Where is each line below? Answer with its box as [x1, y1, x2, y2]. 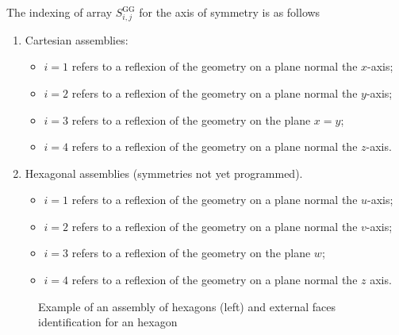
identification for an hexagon [38, 314, 178, 330]
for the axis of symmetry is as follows [139, 4, 320, 20]
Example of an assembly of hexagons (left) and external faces [38, 298, 336, 314]
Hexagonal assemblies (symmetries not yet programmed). [25, 164, 303, 181]
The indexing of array [6, 4, 113, 20]
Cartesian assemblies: [25, 31, 129, 48]
